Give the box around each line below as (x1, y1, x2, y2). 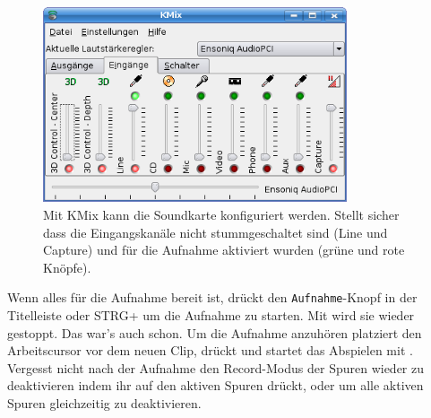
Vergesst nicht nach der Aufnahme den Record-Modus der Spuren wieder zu (7, 358, 424, 377)
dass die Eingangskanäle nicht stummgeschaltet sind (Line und (43, 222, 388, 241)
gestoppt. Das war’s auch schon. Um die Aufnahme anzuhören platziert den (7, 323, 422, 342)
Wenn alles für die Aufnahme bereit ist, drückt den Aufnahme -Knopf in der (7, 288, 418, 307)
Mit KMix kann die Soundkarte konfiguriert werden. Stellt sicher (43, 205, 400, 223)
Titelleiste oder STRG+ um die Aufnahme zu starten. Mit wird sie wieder (7, 305, 415, 324)
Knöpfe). (43, 257, 91, 276)
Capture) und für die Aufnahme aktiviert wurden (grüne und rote (43, 240, 405, 259)
